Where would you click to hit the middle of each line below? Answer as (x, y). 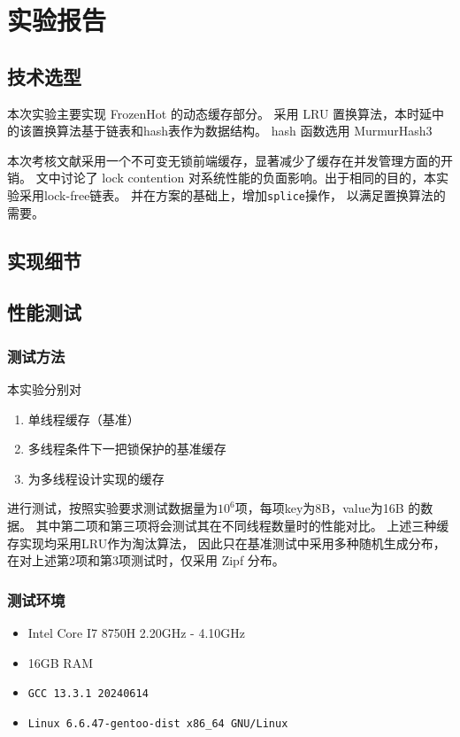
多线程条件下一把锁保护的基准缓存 (127, 449)
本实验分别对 (44, 388)
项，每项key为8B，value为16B (319, 508)
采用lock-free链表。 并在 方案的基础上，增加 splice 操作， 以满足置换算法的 (232, 194)
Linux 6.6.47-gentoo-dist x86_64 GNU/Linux (158, 723)
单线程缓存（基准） (84, 419)
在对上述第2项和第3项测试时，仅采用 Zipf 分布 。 (146, 560)
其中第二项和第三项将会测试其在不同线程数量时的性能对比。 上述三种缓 (242, 525)
